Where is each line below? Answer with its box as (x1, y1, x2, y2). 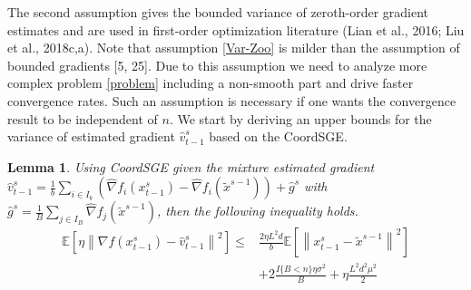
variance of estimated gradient (7, 127, 175, 146)
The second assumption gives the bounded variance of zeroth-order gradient (7, 3, 429, 21)
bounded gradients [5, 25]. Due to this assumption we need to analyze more (7, 55, 427, 74)
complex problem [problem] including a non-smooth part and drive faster (7, 73, 414, 92)
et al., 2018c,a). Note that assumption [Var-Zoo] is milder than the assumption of (7, 38, 460, 57)
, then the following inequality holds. (156, 201, 358, 220)
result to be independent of (7, 109, 158, 128)
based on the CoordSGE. (209, 127, 348, 146)
